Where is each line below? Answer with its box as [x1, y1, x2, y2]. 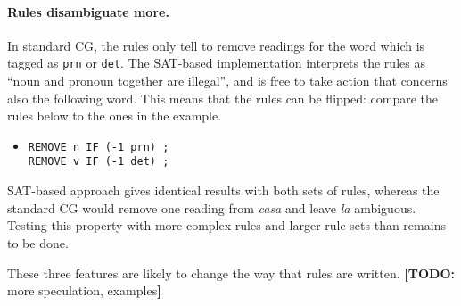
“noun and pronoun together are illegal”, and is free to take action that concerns [7, 71, 448, 90]
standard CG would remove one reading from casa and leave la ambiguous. [7, 198, 416, 217]
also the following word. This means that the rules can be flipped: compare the [7, 88, 439, 107]
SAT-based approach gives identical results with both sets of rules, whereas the [7, 181, 440, 200]
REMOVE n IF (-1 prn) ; [28, 140, 169, 153]
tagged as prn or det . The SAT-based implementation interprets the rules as [7, 54, 425, 72]
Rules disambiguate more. [7, 2, 169, 21]
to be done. [7, 233, 69, 252]
